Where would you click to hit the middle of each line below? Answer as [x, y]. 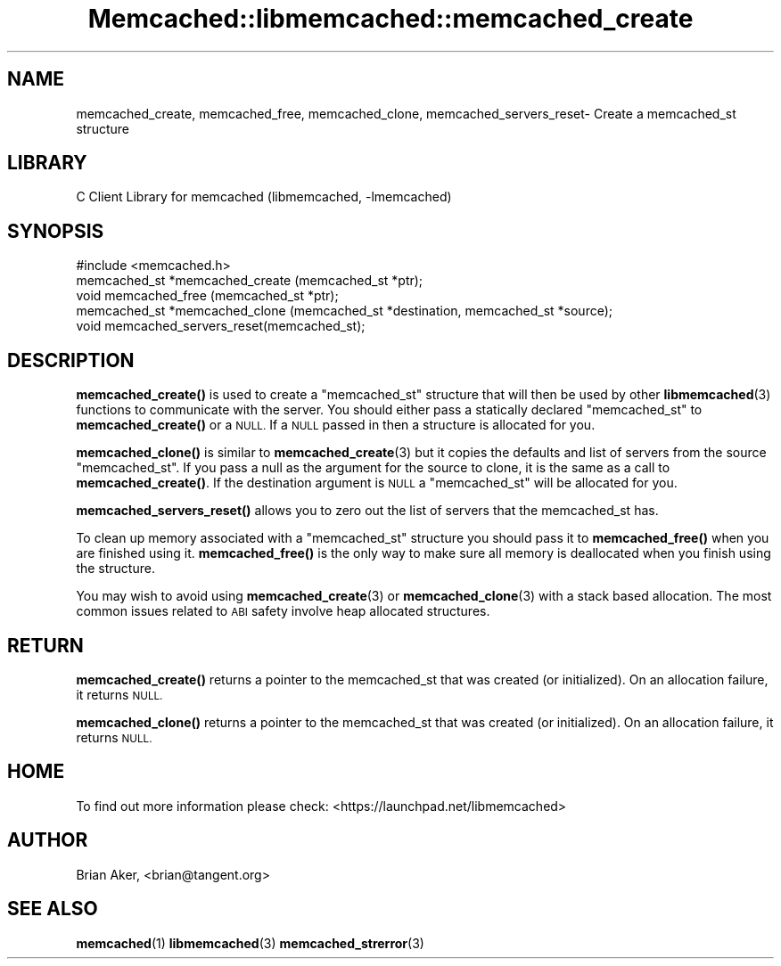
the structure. [115, 569]
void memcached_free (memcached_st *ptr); [207, 296]
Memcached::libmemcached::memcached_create [390, 19]
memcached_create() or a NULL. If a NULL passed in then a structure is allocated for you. [336, 425]
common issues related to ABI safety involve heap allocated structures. [283, 611]
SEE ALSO [53, 909]
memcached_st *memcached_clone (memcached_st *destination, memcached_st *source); [345, 311]
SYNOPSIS [56, 231]
